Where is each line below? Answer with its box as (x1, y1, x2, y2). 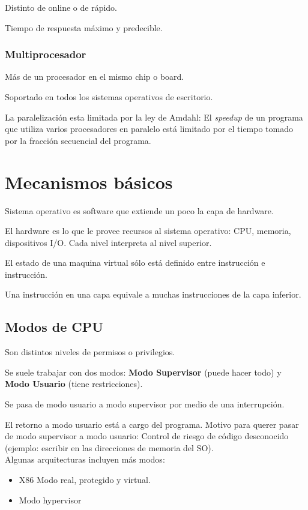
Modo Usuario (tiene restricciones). (5, 377, 143, 390)
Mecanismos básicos (5, 169, 173, 194)
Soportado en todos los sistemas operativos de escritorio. (5, 91, 213, 103)
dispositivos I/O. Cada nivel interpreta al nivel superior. (5, 236, 212, 248)
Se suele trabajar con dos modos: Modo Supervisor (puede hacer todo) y (5, 365, 282, 378)
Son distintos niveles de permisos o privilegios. (5, 346, 175, 358)
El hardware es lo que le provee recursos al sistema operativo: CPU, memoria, (5, 224, 291, 237)
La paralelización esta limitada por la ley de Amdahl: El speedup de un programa (5, 110, 303, 123)
